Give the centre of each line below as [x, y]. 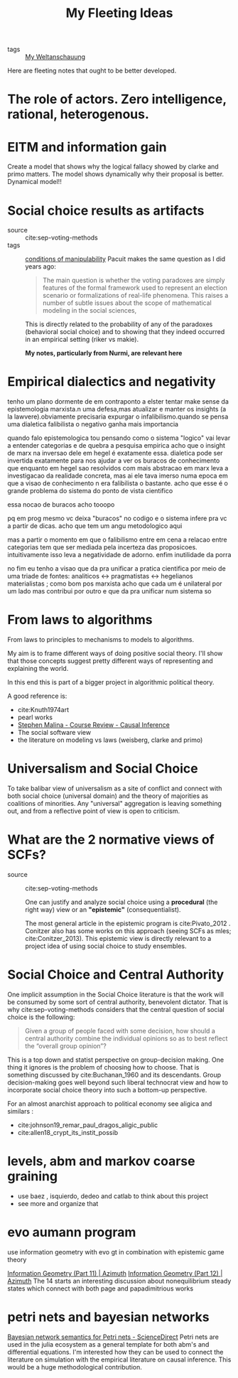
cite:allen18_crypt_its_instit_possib [68, 1132]
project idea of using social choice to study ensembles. [106, 946]
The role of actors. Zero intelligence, [117, 99]
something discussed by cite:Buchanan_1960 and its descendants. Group [114, 1075]
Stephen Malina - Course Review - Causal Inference [94, 725]
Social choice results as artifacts [106, 210]
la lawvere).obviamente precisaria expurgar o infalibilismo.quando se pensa [118, 416]
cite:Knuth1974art [43, 710]
